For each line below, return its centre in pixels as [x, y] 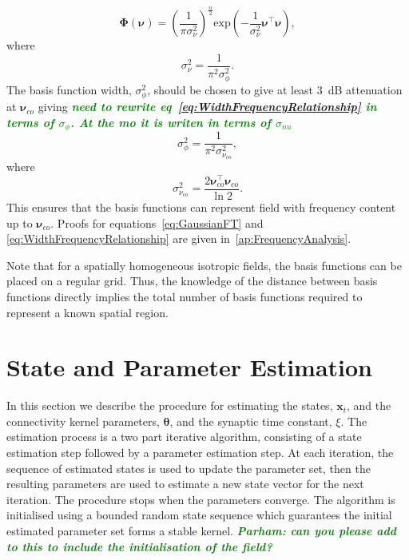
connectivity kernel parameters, [83, 421]
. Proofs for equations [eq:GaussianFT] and [157, 222]
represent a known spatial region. [87, 312]
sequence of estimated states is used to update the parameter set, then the [189, 468]
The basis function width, [69, 90]
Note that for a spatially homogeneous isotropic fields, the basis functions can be [204, 265]
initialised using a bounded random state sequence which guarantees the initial [199, 515]
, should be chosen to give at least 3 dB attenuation [275, 90]
